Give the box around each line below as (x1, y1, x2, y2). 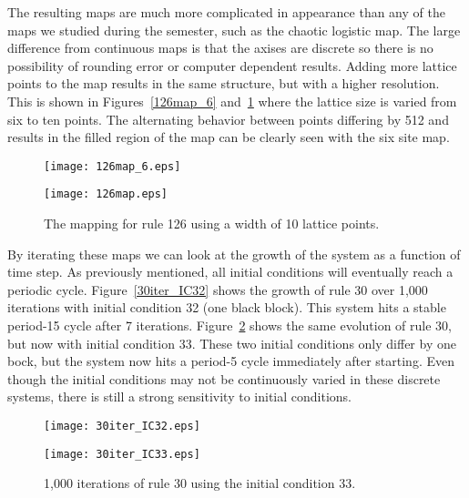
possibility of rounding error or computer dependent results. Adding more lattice (7, 56, 457, 75)
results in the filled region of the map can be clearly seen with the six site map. (7, 127, 450, 147)
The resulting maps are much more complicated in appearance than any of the (7, 3, 445, 21)
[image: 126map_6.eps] (44, 159, 181, 173)
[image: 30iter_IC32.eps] (44, 420, 200, 432)
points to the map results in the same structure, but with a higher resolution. (7, 74, 440, 93)
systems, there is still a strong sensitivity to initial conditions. (7, 387, 352, 406)
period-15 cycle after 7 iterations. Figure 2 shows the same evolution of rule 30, (7, 316, 452, 335)
